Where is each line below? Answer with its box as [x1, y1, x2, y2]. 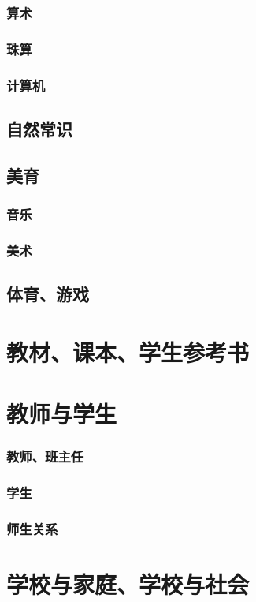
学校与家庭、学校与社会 [6, 568, 250, 600]
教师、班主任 [6, 447, 84, 466]
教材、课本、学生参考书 [6, 335, 250, 368]
